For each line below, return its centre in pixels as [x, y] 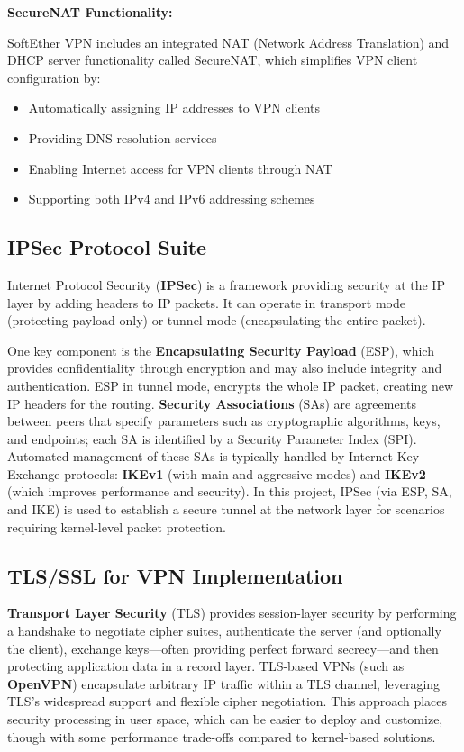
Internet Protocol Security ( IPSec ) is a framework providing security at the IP [226, 284]
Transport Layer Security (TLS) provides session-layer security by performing [232, 613]
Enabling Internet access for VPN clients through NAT [180, 168]
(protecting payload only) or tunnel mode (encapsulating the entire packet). [217, 320]
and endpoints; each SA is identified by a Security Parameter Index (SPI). [212, 438]
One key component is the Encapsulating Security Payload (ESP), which [221, 350]
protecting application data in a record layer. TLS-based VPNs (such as [206, 666]
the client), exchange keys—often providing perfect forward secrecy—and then [223, 648]
